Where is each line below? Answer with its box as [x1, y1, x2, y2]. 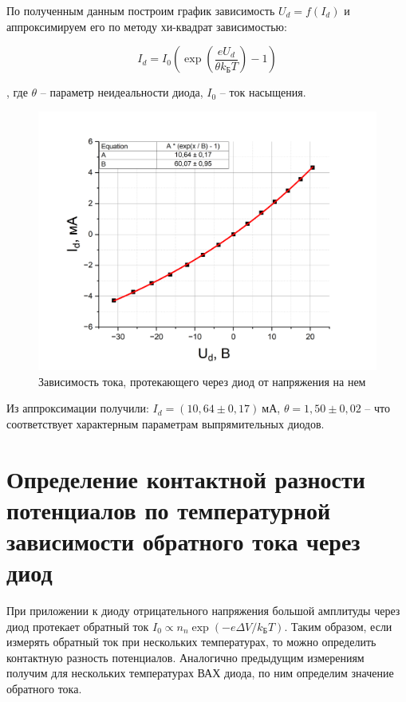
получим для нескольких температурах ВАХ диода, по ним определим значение [6, 665, 394, 681]
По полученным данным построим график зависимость [6, 2, 275, 18]
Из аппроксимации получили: [6, 400, 149, 416]
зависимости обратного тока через [6, 524, 361, 557]
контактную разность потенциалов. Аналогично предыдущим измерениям [6, 649, 365, 665]
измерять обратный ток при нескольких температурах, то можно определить [6, 633, 376, 650]
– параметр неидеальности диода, [40, 84, 203, 101]
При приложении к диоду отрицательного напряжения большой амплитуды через [6, 602, 400, 619]
